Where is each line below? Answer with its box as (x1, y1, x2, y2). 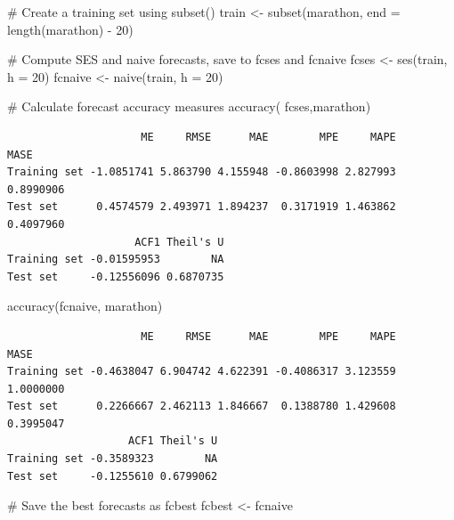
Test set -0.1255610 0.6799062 (7, 469, 218, 483)
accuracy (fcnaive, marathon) (7, 297, 163, 315)
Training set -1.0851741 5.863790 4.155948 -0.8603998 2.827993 (7, 166, 396, 179)
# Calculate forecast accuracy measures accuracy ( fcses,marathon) (7, 97, 371, 116)
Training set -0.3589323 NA (7, 452, 218, 466)
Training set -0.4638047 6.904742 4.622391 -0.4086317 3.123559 (7, 365, 396, 378)
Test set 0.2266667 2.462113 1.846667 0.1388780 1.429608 (7, 400, 396, 413)
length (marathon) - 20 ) (7, 20, 134, 38)
